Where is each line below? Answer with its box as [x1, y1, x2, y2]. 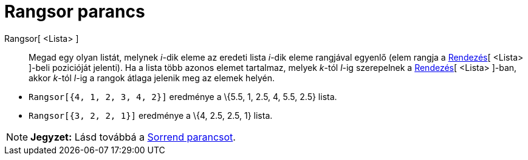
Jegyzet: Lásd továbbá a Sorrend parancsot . [30, 130, 236, 143]
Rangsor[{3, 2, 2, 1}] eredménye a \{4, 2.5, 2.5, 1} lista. [29, 110, 273, 121]
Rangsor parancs [4, 1, 145, 22]
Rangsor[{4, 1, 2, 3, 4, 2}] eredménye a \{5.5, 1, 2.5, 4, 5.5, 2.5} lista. [29, 91, 337, 102]
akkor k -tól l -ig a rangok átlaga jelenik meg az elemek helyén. [29, 72, 275, 83]
